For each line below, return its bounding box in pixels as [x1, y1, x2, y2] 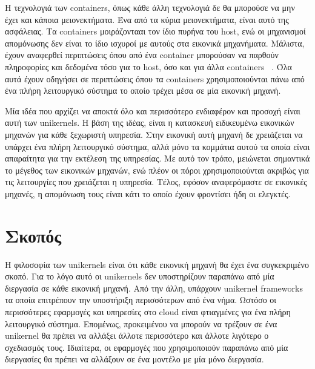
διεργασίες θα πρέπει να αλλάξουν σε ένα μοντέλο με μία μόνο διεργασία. [5, 353, 264, 365]
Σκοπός [5, 223, 62, 247]
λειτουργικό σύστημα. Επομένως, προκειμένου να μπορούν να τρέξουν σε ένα [5, 317, 277, 330]
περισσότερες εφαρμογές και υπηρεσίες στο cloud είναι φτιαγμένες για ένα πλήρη [5, 305, 291, 318]
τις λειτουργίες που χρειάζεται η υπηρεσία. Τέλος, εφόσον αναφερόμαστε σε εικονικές [5, 175, 307, 188]
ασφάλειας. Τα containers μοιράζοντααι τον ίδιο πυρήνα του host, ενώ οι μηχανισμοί [5, 25, 306, 38]
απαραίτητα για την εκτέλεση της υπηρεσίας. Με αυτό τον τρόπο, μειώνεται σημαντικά [5, 152, 310, 165]
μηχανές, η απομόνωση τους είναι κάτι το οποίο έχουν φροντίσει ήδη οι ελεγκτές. [5, 187, 291, 200]
